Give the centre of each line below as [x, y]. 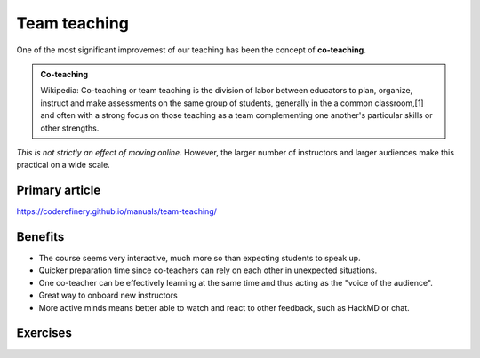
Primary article [59, 191]
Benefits [40, 237]
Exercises [44, 333]
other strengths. [70, 128]
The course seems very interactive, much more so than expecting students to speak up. [200, 259]
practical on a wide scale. [63, 165]
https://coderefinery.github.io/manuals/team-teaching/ [117, 211]
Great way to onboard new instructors [108, 295]
